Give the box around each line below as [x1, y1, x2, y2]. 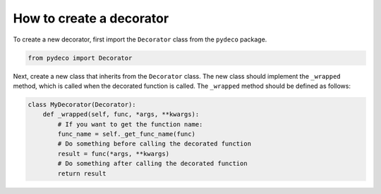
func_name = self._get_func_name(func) [57, 130, 195, 138]
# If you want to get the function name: [57, 120, 203, 128]
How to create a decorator [13, 11, 169, 26]
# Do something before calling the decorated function [57, 140, 252, 148]
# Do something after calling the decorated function [57, 160, 248, 168]
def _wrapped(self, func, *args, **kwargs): [42, 110, 200, 119]
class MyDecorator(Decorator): [28, 101, 137, 108]
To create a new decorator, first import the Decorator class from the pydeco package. [13, 35, 267, 44]
